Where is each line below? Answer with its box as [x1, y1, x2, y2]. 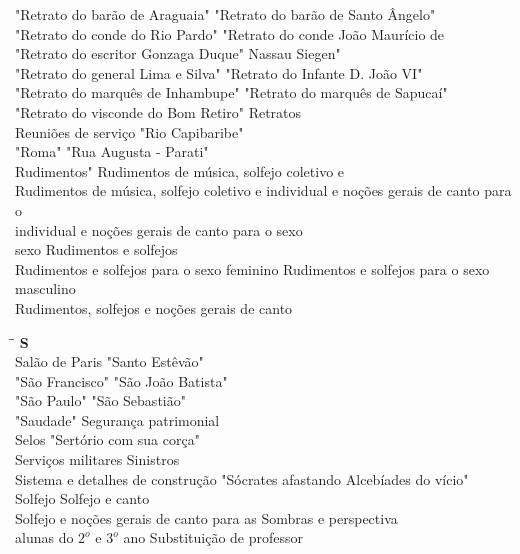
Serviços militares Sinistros [15, 449, 180, 470]
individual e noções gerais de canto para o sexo [15, 219, 303, 240]
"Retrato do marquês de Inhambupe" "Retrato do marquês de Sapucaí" [15, 82, 448, 103]
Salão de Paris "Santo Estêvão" [15, 351, 204, 372]
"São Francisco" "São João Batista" [15, 370, 228, 391]
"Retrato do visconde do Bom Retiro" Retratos [15, 101, 302, 122]
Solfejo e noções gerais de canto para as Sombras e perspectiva [15, 507, 398, 528]
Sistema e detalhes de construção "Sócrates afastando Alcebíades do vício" [15, 468, 469, 489]
